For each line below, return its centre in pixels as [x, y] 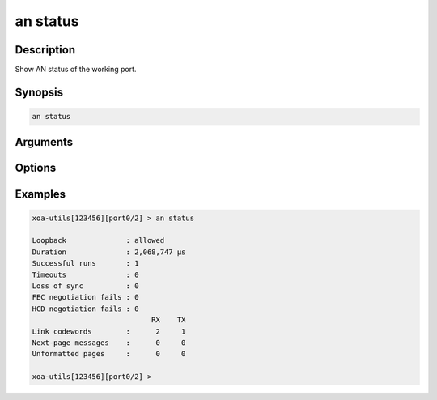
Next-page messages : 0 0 [109, 343]
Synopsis [39, 92]
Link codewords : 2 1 [109, 331]
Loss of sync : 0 [85, 286]
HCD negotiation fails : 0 [85, 309]
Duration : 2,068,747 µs [109, 252]
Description [45, 50]
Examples [40, 194]
